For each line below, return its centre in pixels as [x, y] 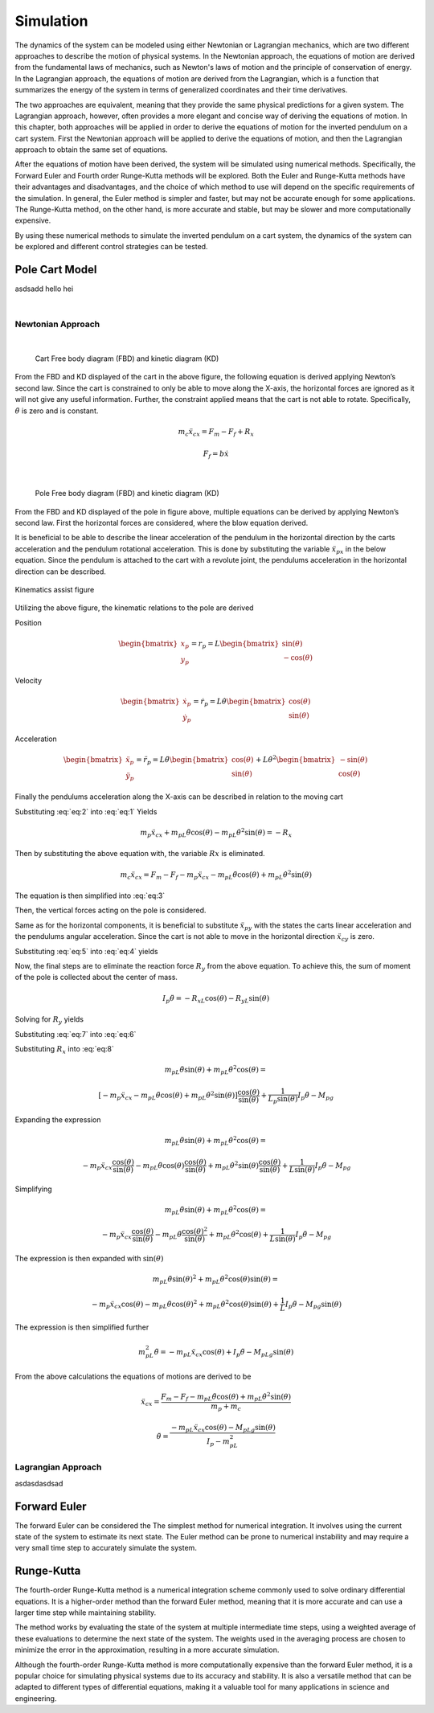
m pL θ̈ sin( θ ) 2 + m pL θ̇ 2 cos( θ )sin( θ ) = [215, 1279]
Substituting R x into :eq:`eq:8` [64, 1049]
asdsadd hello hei [44, 289]
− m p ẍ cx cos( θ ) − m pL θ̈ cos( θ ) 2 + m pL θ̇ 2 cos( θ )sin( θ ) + [185, 1304]
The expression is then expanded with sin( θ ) [89, 1258]
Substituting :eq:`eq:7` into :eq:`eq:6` [76, 1034]
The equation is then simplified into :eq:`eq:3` [90, 895]
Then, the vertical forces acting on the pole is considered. [111, 910]
